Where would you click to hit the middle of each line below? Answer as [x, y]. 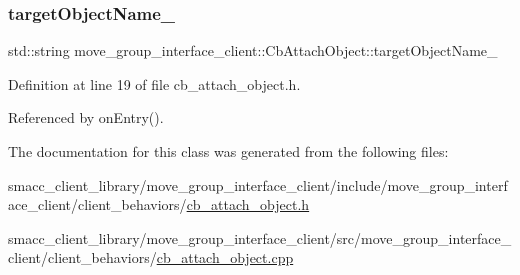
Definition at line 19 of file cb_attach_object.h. [154, 83]
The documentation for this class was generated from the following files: [228, 151]
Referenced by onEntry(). [86, 117]
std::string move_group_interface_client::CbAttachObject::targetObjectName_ [253, 50]
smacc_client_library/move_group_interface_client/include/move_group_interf [258, 184]
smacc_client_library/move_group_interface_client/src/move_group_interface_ [260, 237]
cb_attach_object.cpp [225, 257]
